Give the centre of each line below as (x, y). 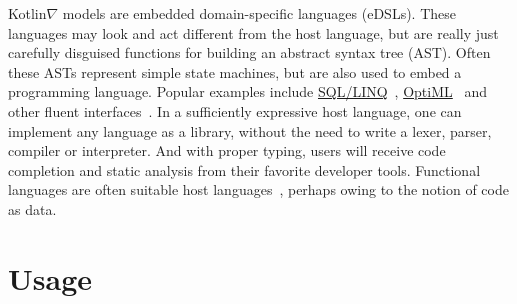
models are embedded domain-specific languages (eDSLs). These (259, 13)
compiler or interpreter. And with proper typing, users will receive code (227, 150)
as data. (32, 208)
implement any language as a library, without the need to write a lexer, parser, (250, 130)
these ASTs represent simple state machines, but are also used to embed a (235, 71)
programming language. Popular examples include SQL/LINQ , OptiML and (248, 91)
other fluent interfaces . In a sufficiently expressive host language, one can (235, 110)
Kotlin (27, 13)
